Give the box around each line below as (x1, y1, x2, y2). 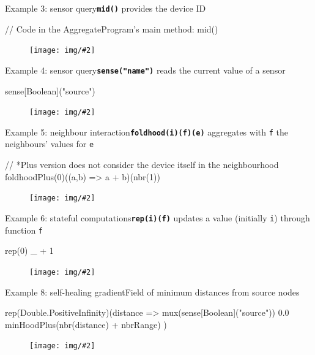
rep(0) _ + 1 (5, 244, 54, 257)
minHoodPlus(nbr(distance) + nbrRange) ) (5, 318, 167, 330)
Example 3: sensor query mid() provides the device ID (5, 2, 206, 14)
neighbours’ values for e (5, 137, 94, 150)
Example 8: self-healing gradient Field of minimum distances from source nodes (5, 285, 300, 298)
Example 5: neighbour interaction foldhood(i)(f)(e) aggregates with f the (5, 125, 288, 138)
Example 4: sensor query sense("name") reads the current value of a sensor (5, 63, 286, 76)
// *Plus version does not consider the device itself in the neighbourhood (5, 158, 279, 171)
